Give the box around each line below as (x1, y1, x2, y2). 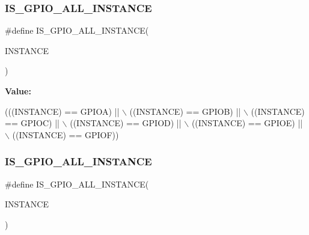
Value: (5, 85, 31, 97)
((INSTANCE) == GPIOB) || (129, 105, 241, 117)
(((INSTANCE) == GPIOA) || (5, 105, 120, 117)
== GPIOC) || (5, 117, 60, 129)
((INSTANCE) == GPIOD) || (70, 117, 182, 129)
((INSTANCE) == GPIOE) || (191, 117, 303, 129)
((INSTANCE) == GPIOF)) (12, 128, 119, 141)
